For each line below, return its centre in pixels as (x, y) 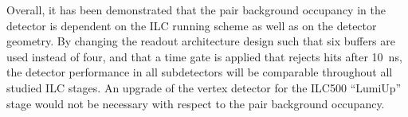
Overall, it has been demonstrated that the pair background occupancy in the (196, 10)
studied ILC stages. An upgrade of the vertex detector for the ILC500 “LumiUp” (204, 87)
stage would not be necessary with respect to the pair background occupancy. (196, 103)
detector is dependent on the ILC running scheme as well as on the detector (192, 25)
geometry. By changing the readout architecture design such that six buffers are (201, 41)
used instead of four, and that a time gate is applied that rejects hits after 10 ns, (204, 56)
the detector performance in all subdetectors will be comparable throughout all (200, 72)
